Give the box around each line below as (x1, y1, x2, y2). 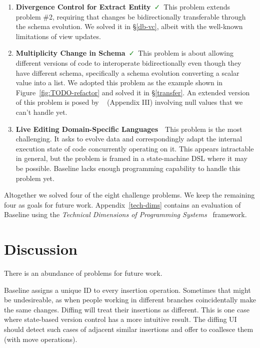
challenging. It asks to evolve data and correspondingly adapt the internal (15, 133, 242, 144)
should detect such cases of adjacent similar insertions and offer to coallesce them (4, 323, 253, 334)
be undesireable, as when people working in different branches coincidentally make (4, 294, 256, 305)
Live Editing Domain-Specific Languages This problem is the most (15, 123, 242, 134)
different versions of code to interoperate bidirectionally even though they (15, 57, 241, 68)
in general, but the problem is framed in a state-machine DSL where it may (15, 153, 247, 163)
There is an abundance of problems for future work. (4, 268, 162, 278)
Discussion (4, 239, 77, 259)
